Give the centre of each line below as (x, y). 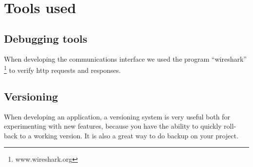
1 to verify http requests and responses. (63, 69)
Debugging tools (46, 38)
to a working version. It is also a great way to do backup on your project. (129, 135)
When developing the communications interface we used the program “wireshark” (125, 58)
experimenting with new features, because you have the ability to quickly (113, 126)
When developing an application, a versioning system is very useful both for (117, 116)
